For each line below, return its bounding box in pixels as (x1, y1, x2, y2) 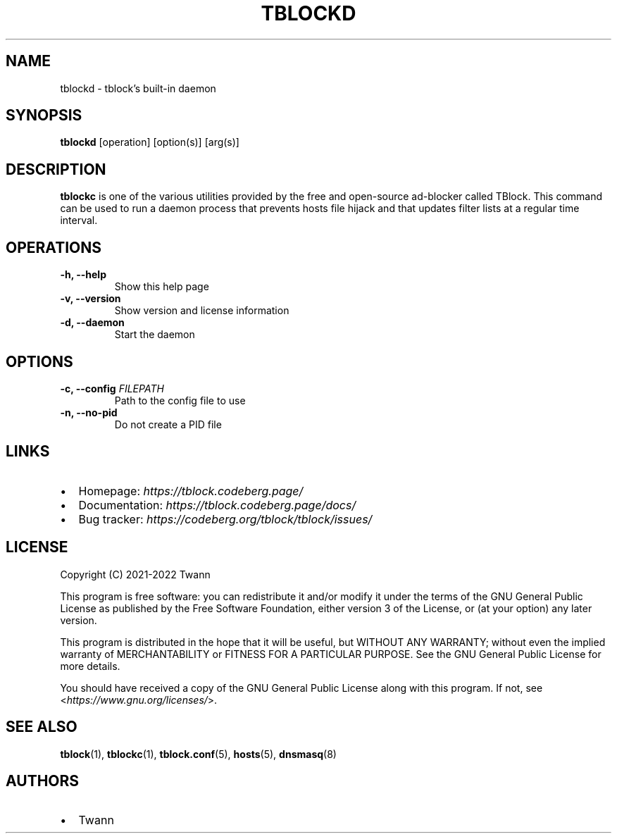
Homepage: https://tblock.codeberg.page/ (78, 483, 304, 498)
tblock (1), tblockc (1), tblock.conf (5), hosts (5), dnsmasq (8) (60, 747, 337, 760)
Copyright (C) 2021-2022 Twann (60, 568, 211, 580)
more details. (60, 659, 120, 672)
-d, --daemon (60, 316, 125, 329)
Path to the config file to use (114, 394, 246, 406)
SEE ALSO (6, 718, 77, 736)
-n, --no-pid (60, 406, 118, 418)
